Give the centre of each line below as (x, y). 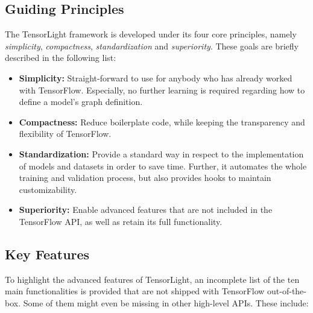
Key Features (47, 254)
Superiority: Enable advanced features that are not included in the (146, 210)
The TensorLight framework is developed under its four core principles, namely (151, 34)
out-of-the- (287, 291)
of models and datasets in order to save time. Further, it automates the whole (163, 166)
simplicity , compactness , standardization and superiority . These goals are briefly (152, 46)
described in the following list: (61, 58)
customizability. (48, 189)
